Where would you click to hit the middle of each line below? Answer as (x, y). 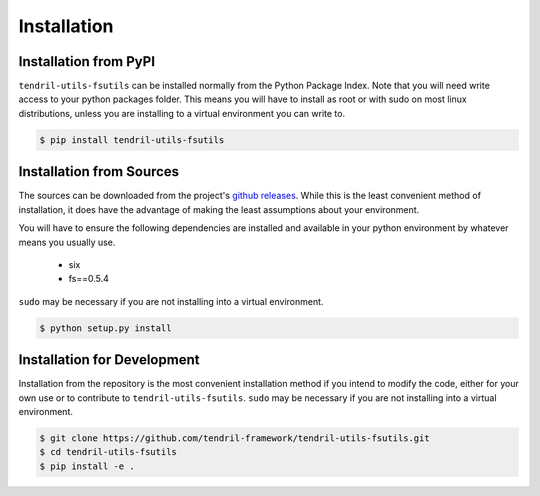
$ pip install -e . (87, 466)
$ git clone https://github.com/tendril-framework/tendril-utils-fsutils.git (234, 438)
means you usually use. (67, 242)
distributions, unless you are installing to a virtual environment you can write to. (181, 113)
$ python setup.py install (105, 328)
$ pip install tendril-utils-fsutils (132, 139)
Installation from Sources (99, 171)
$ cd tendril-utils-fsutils (108, 452)
